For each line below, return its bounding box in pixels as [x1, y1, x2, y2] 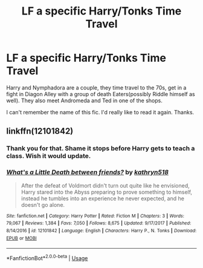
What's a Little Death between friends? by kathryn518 [6, 168, 169, 177]
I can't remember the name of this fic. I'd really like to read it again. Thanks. [6, 108, 195, 116]
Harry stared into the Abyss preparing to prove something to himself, [21, 188, 192, 195]
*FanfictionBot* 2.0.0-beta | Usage [6, 253, 88, 261]
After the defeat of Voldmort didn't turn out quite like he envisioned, [21, 181, 190, 189]
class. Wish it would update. [6, 152, 91, 160]
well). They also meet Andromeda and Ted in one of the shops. [6, 97, 163, 104]
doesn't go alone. [21, 201, 65, 208]
